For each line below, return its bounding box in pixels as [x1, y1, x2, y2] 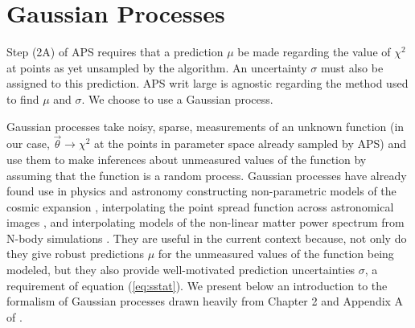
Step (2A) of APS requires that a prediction [6, 43, 224, 60]
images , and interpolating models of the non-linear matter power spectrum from [6, 214, 405, 231]
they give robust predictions [6, 245, 144, 262]
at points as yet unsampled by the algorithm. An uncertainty [6, 59, 307, 76]
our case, [6, 135, 50, 152]
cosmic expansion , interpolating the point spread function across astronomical [6, 198, 394, 215]
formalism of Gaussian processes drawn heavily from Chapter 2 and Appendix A [6, 293, 404, 310]
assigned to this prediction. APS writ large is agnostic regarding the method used [6, 75, 409, 92]
